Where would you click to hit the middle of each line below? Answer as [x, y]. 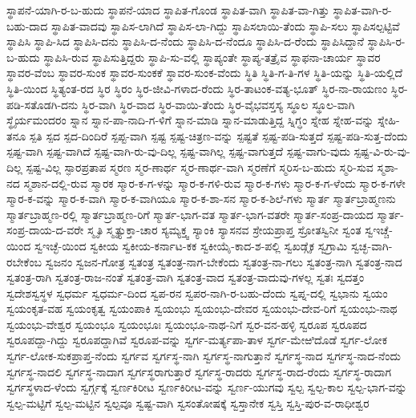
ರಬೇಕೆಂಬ [24, 261]
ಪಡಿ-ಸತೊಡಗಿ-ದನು [42, 104]
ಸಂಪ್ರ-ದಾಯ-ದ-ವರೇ [45, 230]
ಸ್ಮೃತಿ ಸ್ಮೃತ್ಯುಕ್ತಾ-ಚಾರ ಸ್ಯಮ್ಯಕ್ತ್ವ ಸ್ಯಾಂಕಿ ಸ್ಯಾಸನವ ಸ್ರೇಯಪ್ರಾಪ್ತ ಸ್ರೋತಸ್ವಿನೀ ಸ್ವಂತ [224, 230]
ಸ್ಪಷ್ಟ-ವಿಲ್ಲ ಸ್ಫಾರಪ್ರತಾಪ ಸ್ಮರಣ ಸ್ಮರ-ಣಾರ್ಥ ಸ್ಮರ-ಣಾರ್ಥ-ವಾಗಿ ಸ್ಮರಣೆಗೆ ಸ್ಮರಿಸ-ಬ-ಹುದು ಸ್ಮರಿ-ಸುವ [200, 166]
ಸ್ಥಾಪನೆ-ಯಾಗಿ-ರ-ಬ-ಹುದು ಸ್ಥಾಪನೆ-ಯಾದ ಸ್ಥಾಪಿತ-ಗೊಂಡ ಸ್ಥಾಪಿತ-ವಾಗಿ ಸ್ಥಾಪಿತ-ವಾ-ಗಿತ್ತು [168, 10]
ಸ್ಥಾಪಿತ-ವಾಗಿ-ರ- [362, 10]
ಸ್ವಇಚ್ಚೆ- [379, 230]
